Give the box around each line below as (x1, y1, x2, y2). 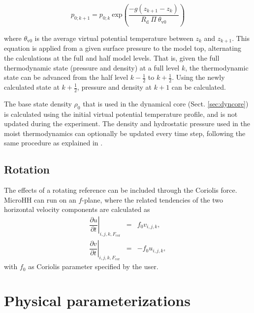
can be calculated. (171, 82, 226, 92)
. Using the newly (172, 72, 225, 82)
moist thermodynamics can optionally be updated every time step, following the (4, 128, 246, 138)
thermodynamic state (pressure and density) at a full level (4, 62, 180, 72)
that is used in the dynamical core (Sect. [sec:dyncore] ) (83, 98, 249, 108)
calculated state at (4, 82, 60, 92)
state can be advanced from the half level (4, 72, 128, 82)
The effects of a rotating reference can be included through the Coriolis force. (4, 185, 237, 195)
